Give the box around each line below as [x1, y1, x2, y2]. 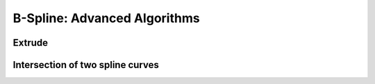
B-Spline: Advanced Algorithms [12, 10, 201, 26]
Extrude [12, 37, 49, 49]
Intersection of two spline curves [12, 59, 159, 71]
